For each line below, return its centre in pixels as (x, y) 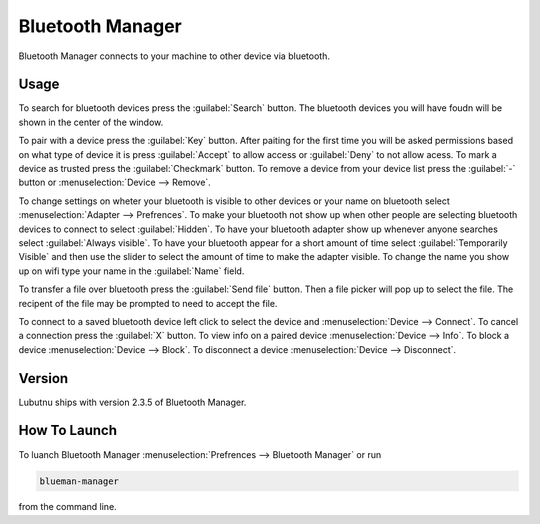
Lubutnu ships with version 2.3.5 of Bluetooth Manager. (132, 402)
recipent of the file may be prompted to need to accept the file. (148, 303)
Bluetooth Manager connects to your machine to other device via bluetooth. (174, 56)
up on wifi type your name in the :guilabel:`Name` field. (131, 271)
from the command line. (67, 507)
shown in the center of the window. (91, 122)
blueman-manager (79, 481)
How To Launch (67, 430)
